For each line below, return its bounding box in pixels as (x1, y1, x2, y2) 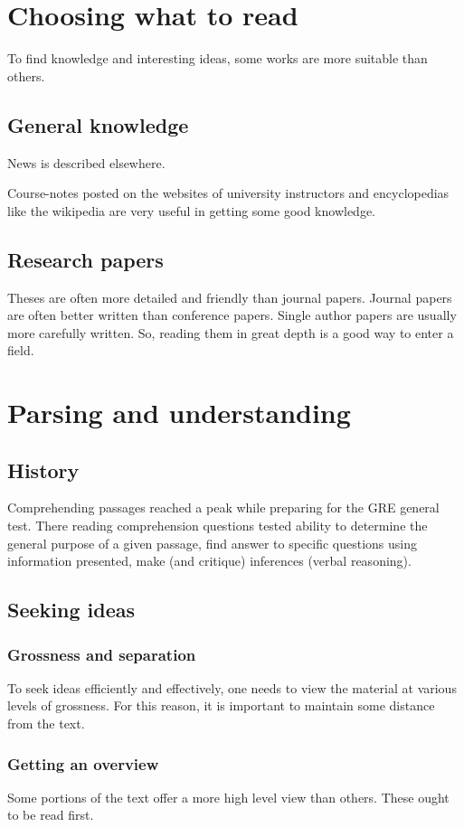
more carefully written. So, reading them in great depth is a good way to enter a (7, 323, 454, 342)
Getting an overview (7, 752, 159, 775)
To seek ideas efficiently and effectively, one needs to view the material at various (7, 678, 457, 697)
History (7, 456, 80, 484)
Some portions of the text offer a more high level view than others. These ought (7, 787, 450, 806)
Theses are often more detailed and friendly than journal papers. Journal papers (7, 287, 452, 306)
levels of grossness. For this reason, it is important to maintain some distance (7, 696, 435, 715)
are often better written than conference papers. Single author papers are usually (7, 305, 457, 324)
